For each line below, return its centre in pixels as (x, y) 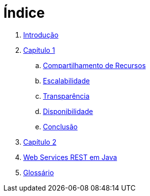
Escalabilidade (66, 80)
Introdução (41, 35)
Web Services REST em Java (70, 157)
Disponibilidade (68, 111)
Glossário (39, 172)
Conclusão (60, 126)
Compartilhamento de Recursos (94, 65)
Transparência (66, 96)
